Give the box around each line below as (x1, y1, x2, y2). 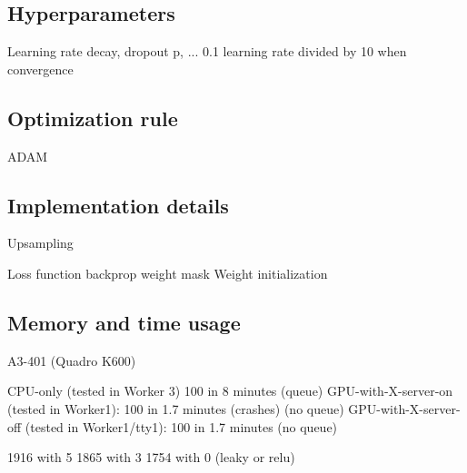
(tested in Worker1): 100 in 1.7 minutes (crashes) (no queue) (7, 399, 344, 418)
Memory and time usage (7, 308, 241, 336)
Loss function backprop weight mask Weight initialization (7, 263, 328, 282)
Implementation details (7, 191, 229, 219)
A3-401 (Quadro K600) (7, 350, 136, 370)
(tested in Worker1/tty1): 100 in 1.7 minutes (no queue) (25, 417, 338, 436)
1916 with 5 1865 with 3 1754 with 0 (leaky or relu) (7, 448, 295, 467)
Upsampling (7, 233, 74, 252)
